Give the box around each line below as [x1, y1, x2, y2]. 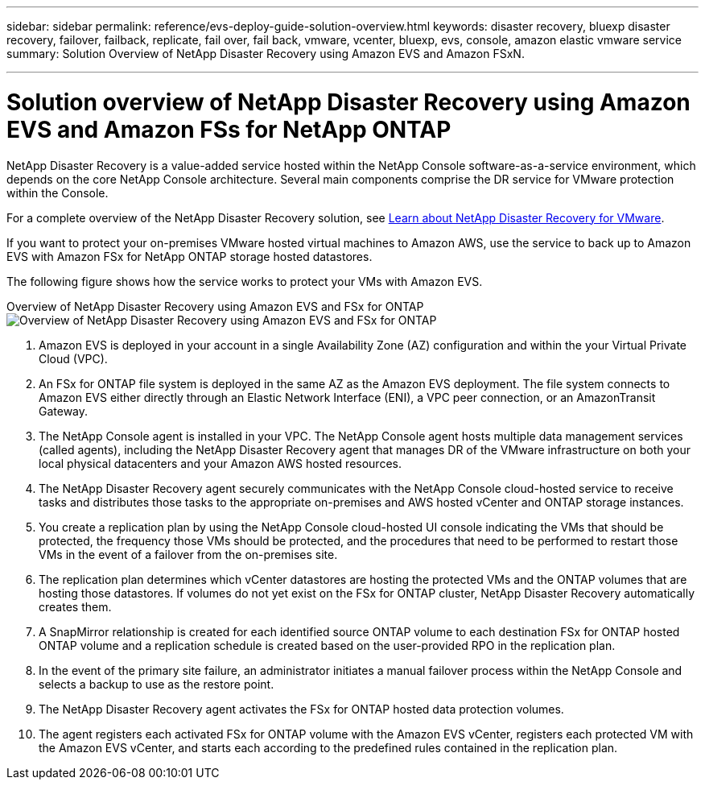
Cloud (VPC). [39, 351, 108, 366]
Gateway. [39, 403, 89, 418]
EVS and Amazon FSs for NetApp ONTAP [6, 115, 451, 143]
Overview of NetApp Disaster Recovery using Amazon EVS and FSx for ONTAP [6, 299, 424, 313]
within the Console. [6, 185, 109, 200]
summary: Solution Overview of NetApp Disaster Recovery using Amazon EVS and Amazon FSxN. [6, 47, 525, 60]
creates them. [39, 599, 112, 614]
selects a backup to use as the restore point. [39, 676, 274, 691]
